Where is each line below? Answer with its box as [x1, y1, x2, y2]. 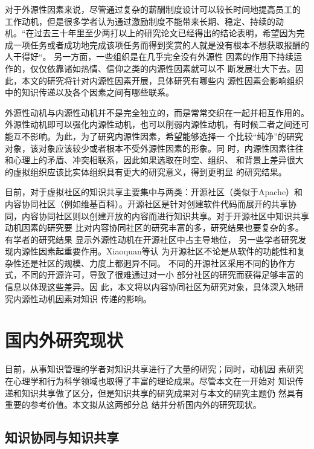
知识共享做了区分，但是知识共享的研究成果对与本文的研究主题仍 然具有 [21, 386, 304, 399]
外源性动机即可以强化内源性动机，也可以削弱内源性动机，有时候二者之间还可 [5, 118, 309, 131]
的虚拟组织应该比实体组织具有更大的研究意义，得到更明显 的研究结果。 [5, 165, 287, 178]
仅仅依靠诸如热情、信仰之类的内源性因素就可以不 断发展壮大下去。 [30, 62, 295, 74]
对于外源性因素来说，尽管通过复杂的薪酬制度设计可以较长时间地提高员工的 [5, 3, 301, 15]
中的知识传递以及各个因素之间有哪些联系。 [5, 86, 174, 99]
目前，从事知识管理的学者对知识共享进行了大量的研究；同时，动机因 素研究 [5, 363, 304, 375]
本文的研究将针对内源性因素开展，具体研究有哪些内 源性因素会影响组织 [21, 74, 304, 86]
